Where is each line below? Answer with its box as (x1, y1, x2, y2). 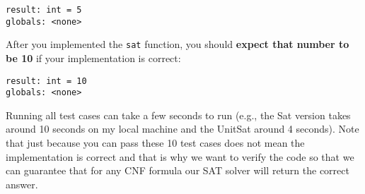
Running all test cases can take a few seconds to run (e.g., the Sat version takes (6, 107, 351, 122)
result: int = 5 (6, 5, 82, 15)
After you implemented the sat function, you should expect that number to (6, 37, 349, 51)
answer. (6, 176, 38, 191)
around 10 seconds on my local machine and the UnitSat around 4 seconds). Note (6, 121, 359, 136)
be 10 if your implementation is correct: (6, 50, 181, 65)
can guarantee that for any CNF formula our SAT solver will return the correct (6, 163, 349, 178)
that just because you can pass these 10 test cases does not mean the (6, 135, 305, 150)
